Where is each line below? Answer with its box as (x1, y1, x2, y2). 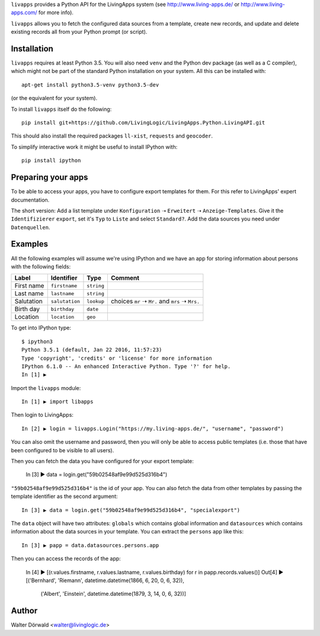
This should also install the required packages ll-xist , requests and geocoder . (11, 132, 213, 139)
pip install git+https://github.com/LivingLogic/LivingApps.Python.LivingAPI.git (21, 119, 265, 126)
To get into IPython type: (11, 324, 71, 331)
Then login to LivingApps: (11, 411, 74, 418)
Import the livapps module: (11, 384, 81, 391)
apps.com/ (11, 9, 38, 16)
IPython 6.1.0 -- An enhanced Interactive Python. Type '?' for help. (21, 363, 231, 370)
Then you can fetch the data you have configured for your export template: (11, 458, 194, 465)
